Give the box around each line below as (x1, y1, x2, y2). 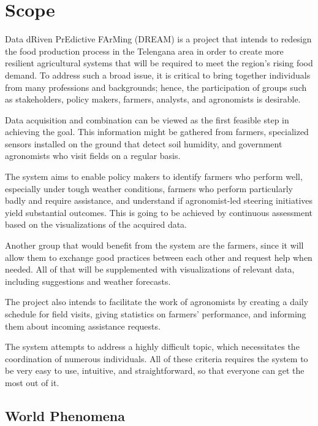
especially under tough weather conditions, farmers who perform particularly (5, 182, 293, 195)
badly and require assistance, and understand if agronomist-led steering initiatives (5, 194, 313, 207)
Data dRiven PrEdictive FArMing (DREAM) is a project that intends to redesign (5, 33, 312, 45)
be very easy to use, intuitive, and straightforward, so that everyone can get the (5, 364, 305, 377)
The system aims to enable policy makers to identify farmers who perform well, (5, 170, 303, 183)
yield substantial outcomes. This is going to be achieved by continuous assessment (5, 206, 312, 219)
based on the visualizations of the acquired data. (5, 218, 187, 231)
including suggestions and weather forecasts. (5, 274, 171, 287)
